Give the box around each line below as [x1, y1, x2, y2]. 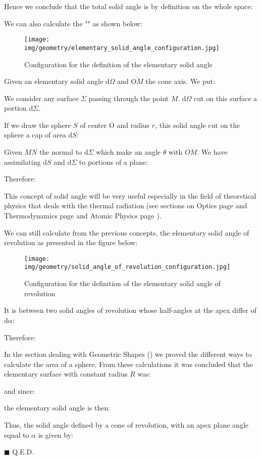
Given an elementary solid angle [4, 76, 103, 86]
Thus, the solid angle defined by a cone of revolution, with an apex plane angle [4, 420, 248, 430]
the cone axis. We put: [145, 76, 215, 86]
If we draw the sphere [4, 119, 71, 130]
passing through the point [88, 93, 169, 103]
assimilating [4, 156, 41, 167]
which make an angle [96, 147, 161, 157]
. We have [197, 147, 228, 157]
